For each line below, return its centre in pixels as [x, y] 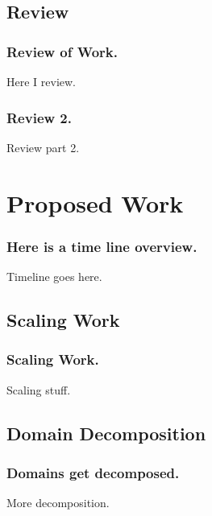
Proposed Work [95, 202]
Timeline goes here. [54, 276]
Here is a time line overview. [102, 246]
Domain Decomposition [106, 433]
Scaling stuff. [39, 389]
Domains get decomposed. [93, 472]
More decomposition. [58, 503]
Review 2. [39, 117]
